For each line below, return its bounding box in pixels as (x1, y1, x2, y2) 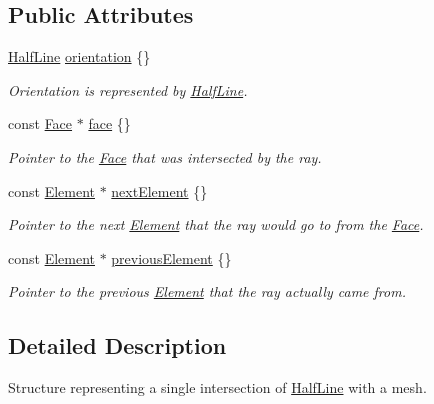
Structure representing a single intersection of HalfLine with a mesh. (8, 377, 427, 398)
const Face (8, 113, 73, 134)
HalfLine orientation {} (8, 46, 151, 67)
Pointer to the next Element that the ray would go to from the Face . (8, 214, 424, 235)
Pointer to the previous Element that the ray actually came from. (8, 281, 406, 302)
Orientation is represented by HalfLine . (8, 79, 248, 100)
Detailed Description (8, 330, 227, 361)
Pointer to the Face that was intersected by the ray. (8, 146, 322, 167)
